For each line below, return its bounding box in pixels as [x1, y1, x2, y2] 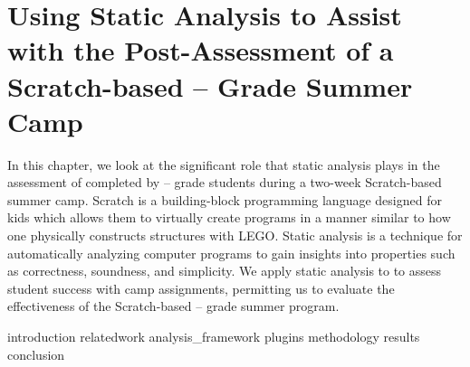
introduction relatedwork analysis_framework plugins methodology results [7, 327, 420, 346]
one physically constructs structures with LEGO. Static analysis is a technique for [7, 226, 463, 245]
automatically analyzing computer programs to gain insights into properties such [7, 243, 456, 262]
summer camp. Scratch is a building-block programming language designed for [7, 190, 442, 209]
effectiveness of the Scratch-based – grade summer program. [7, 296, 340, 315]
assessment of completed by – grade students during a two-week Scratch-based [7, 173, 442, 192]
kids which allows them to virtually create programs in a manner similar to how [7, 208, 451, 227]
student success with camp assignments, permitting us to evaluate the [7, 278, 395, 297]
